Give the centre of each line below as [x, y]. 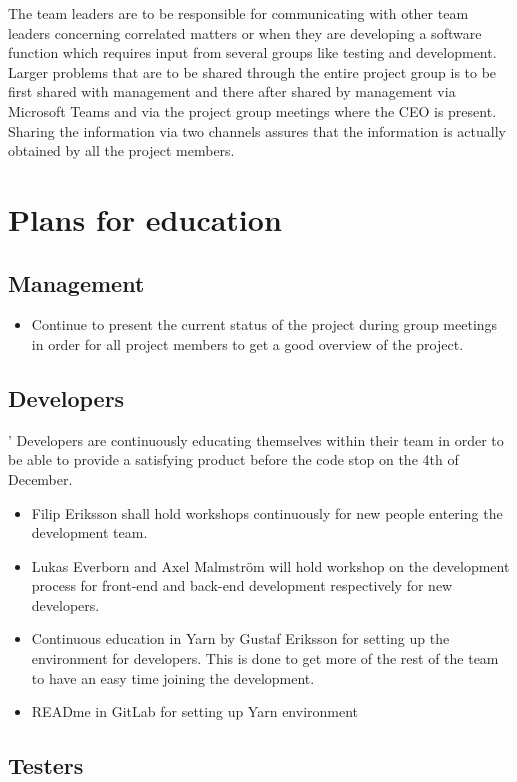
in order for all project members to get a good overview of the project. [247, 343]
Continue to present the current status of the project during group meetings [264, 324]
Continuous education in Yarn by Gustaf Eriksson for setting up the [240, 638]
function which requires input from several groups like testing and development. [252, 52]
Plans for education [145, 218]
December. [40, 478]
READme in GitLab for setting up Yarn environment [195, 711]
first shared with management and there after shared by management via [232, 91]
